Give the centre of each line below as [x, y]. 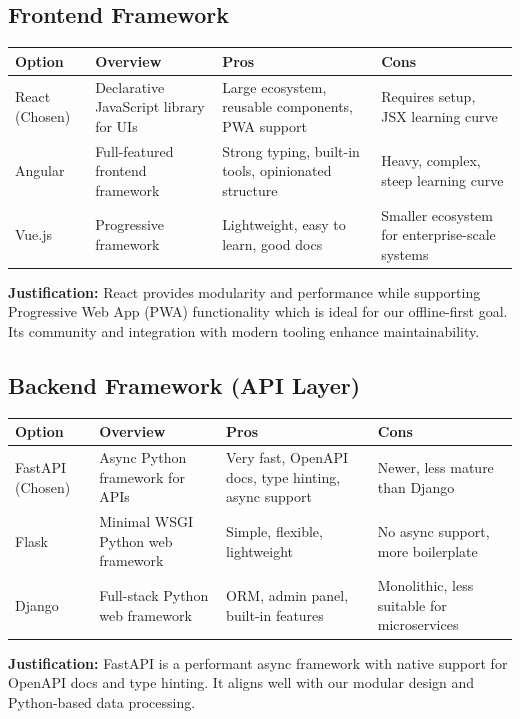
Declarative [130, 86]
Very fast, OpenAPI [287, 457]
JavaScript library [150, 106]
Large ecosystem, [274, 86]
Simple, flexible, [274, 531]
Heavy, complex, [431, 160]
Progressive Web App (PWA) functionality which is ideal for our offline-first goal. [258, 311]
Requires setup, [428, 96]
